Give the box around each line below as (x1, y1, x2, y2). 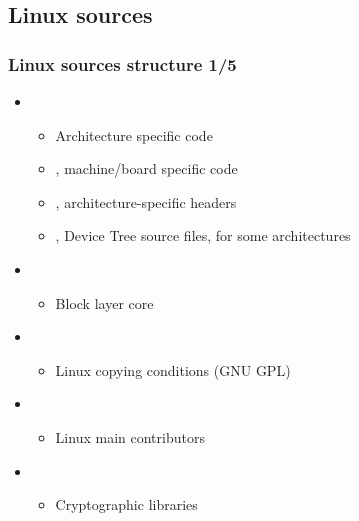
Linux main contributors (55, 426, 205, 447)
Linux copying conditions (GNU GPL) (55, 359, 291, 380)
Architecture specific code (55, 124, 213, 145)
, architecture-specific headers (55, 191, 237, 212)
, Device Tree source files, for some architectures (55, 225, 351, 246)
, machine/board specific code (55, 158, 238, 179)
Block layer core (55, 292, 154, 313)
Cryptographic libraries (55, 494, 198, 515)
